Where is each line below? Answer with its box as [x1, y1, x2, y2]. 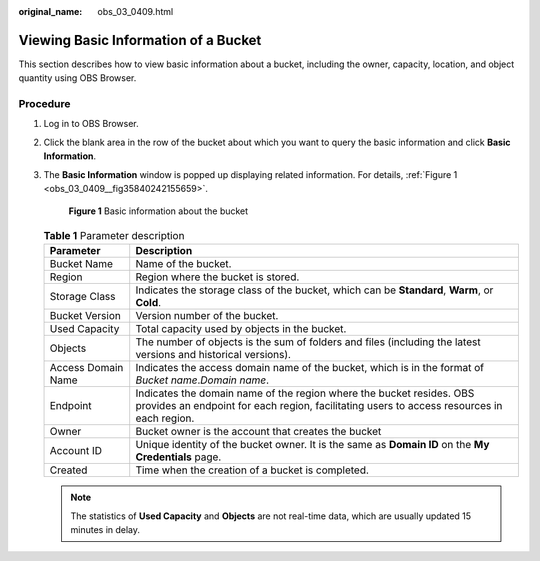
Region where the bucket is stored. [135, 270, 300, 284]
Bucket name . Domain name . [135, 373, 270, 387]
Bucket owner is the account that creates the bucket [135, 425, 382, 439]
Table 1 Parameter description [43, 228, 185, 242]
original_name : [18, 6, 83, 17]
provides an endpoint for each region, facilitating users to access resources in [135, 399, 503, 413]
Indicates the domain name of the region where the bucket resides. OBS [135, 386, 475, 400]
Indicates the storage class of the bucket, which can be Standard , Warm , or [135, 283, 494, 297]
